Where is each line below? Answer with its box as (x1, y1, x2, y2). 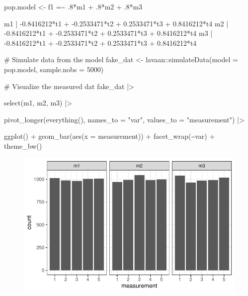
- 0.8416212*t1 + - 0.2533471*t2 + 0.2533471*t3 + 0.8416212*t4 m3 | (4, 28, 213, 38)
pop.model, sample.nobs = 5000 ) (4, 64, 104, 74)
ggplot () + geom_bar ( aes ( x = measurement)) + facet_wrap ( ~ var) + (4, 131, 215, 141)
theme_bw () (4, 140, 42, 151)
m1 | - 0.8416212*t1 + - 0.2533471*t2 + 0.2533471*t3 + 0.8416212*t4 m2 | (4, 18, 229, 28)
